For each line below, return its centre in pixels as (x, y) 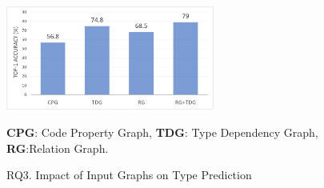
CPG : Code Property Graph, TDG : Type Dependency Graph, (162, 132)
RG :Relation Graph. (58, 148)
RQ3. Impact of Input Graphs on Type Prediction (129, 175)
